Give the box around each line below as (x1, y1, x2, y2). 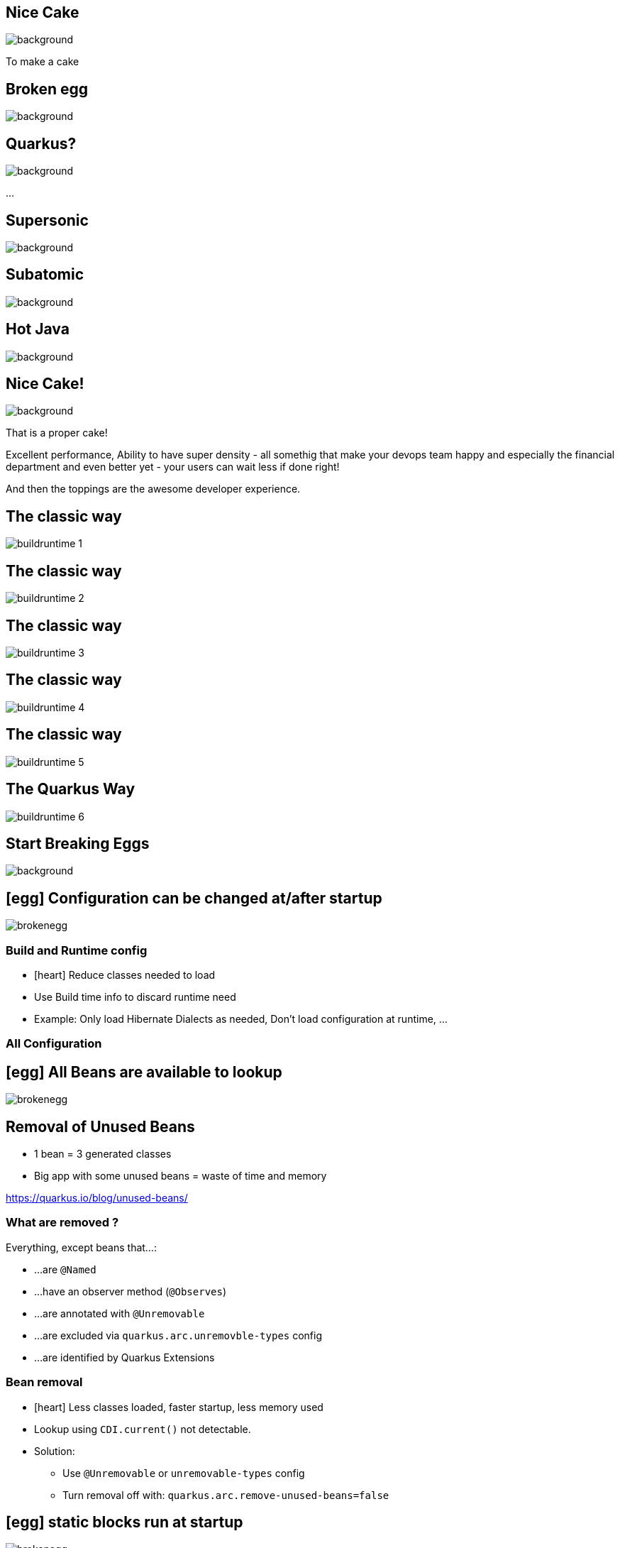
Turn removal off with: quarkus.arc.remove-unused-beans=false (62, 1488, 389, 1501)
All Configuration (6, 1036, 102, 1051)
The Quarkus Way (6, 780, 135, 798)
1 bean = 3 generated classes (34, 1148, 172, 1160)
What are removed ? (6, 1215, 119, 1230)
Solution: (34, 1444, 75, 1457)
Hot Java (6, 320, 70, 339)
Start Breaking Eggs (6, 834, 150, 852)
